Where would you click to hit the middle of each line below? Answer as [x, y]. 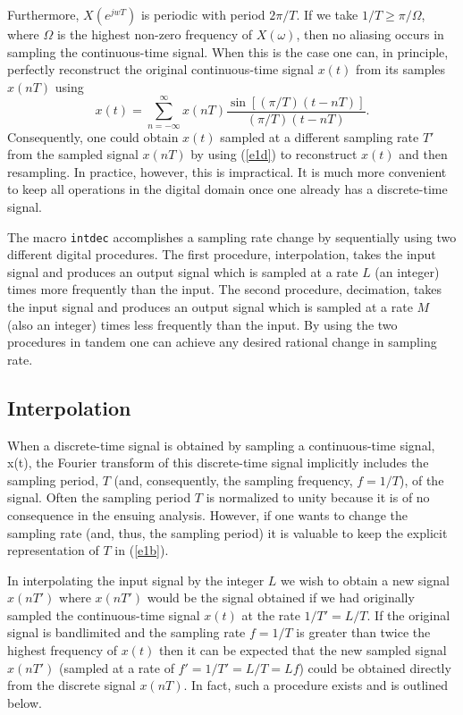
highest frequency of [63, 650]
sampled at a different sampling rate [320, 136]
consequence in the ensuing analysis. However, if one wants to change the [207, 514]
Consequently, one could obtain [93, 136]
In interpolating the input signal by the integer [136, 580]
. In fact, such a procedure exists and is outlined [316, 685]
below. [25, 702]
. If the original [408, 614]
